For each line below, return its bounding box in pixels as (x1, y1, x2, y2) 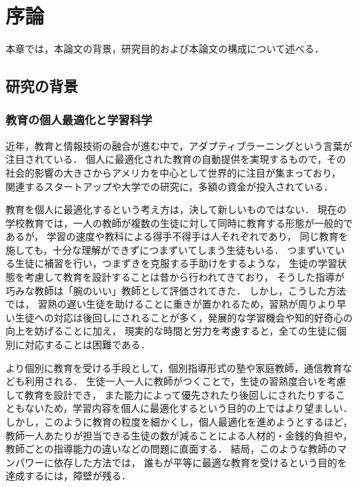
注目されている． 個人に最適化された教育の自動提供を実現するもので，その (6, 152, 346, 166)
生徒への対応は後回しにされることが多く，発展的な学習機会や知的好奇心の (14, 310, 353, 324)
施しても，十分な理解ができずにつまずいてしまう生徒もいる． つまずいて (6, 242, 335, 257)
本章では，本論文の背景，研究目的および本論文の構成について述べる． (6, 41, 324, 56)
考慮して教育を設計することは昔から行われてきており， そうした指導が (24, 270, 345, 284)
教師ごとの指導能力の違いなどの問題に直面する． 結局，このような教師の (6, 441, 337, 456)
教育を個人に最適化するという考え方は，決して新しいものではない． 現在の (6, 202, 347, 217)
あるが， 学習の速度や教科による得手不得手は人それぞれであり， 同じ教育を (6, 229, 348, 243)
